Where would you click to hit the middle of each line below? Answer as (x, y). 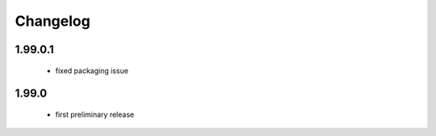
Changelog (52, 21)
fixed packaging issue (92, 70)
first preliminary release (95, 114)
